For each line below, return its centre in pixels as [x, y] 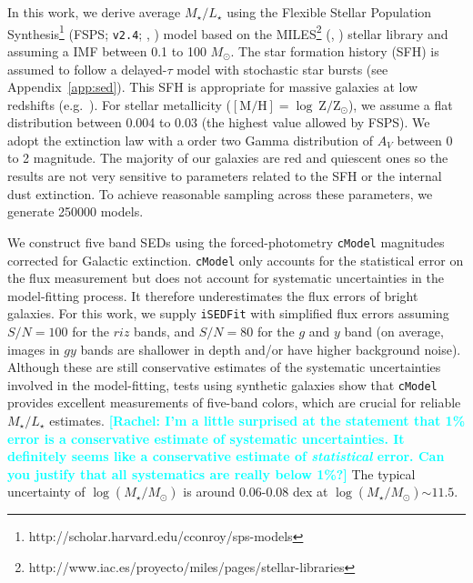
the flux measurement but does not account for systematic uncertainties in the [226, 278]
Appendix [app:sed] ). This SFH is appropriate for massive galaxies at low [213, 87]
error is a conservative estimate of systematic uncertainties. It [206, 438]
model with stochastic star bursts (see [282, 69]
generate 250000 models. [75, 211]
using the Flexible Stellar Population [329, 12]
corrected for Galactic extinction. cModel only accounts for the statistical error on [236, 260]
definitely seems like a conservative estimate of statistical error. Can [226, 456]
